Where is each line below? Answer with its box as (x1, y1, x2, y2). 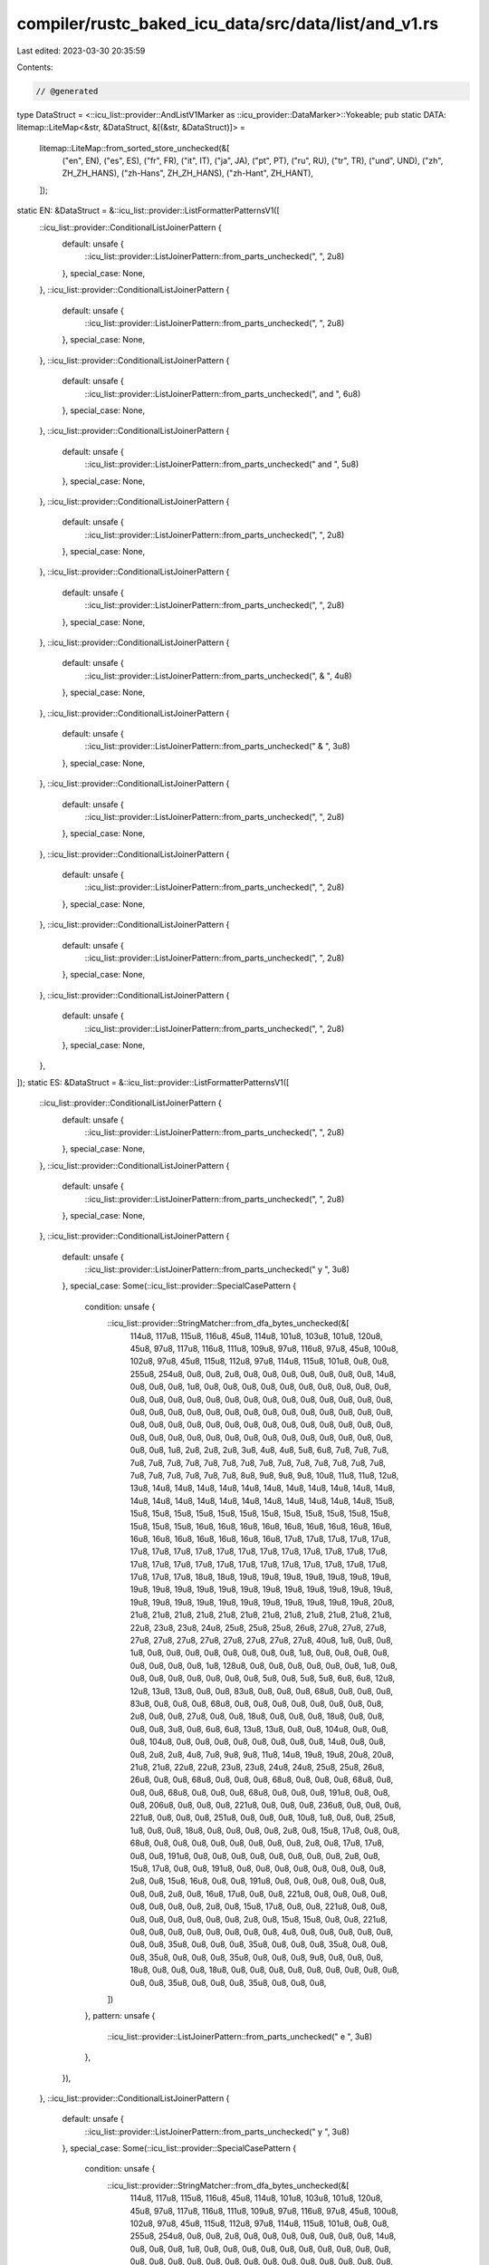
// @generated (35, 86, 99, 96)
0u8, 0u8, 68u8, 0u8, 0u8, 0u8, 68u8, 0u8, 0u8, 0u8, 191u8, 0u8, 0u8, (129, 1787, 390, 1798)
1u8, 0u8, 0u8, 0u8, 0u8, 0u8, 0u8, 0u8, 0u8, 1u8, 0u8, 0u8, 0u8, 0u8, (129, 1647, 389, 1658)
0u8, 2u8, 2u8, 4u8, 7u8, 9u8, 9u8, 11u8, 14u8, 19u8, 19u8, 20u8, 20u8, (129, 1749, 394, 1759)
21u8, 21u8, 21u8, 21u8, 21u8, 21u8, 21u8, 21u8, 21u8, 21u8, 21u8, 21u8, (129, 1609, 392, 1621)
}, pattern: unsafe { (84, 2010, 156, 2021)
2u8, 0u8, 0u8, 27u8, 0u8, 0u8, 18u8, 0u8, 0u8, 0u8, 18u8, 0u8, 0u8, (129, 1711, 385, 1721)
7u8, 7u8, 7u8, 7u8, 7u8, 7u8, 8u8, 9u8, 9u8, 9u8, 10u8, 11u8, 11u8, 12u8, (129, 1470, 399, 1480)
